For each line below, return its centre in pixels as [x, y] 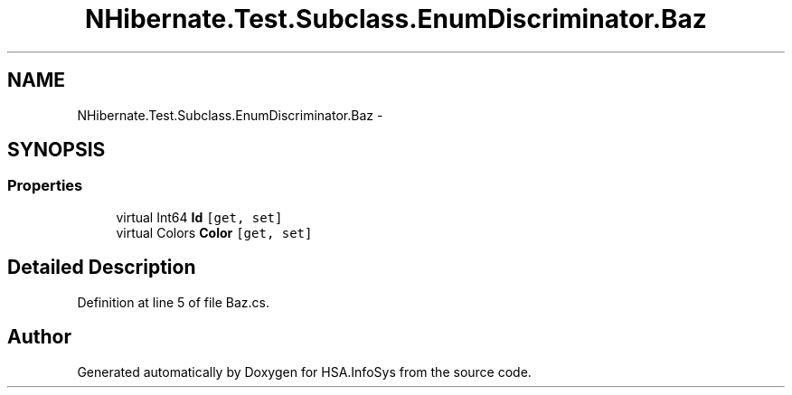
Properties [45, 186]
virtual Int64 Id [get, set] [199, 217]
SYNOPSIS [57, 150]
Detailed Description [102, 268]
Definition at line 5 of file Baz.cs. [174, 302]
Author [39, 337]
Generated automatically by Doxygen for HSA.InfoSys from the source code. [304, 371]
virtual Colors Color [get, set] [214, 232]
